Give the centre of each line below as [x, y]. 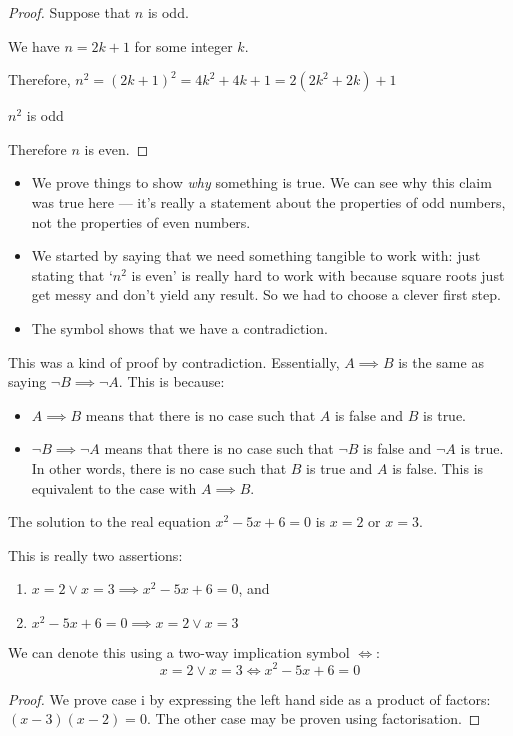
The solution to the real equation [109, 521]
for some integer [183, 45]
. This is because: [171, 381]
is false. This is [438, 467]
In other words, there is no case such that [159, 467]
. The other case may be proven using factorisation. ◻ [313, 718]
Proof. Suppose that [69, 12]
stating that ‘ [72, 274]
